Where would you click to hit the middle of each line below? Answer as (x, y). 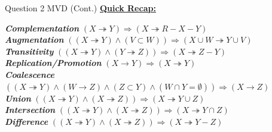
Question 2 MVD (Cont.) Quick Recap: (80, 8)
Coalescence (30, 74)
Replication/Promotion (53, 63)
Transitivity (29, 51)
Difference (27, 121)
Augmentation (34, 40)
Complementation (42, 28)
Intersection (30, 110)
